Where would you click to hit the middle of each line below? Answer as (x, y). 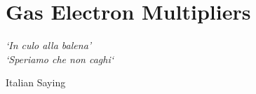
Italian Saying (36, 82)
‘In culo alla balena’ (49, 45)
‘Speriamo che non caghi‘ (60, 59)
